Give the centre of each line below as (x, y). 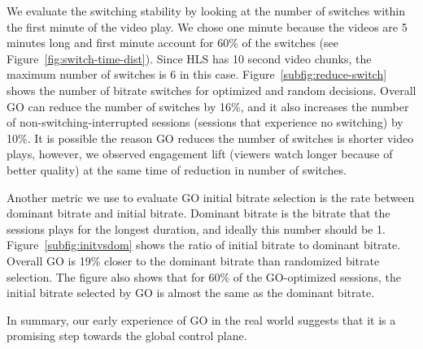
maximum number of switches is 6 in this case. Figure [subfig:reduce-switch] (197, 74)
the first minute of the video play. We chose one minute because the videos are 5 (207, 26)
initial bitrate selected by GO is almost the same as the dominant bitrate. (191, 293)
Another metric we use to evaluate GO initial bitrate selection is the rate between (211, 197)
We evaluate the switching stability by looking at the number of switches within (206, 11)
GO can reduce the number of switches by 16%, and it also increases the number (208, 106)
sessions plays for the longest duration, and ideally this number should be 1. (196, 228)
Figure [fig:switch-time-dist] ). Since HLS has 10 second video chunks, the (189, 58)
